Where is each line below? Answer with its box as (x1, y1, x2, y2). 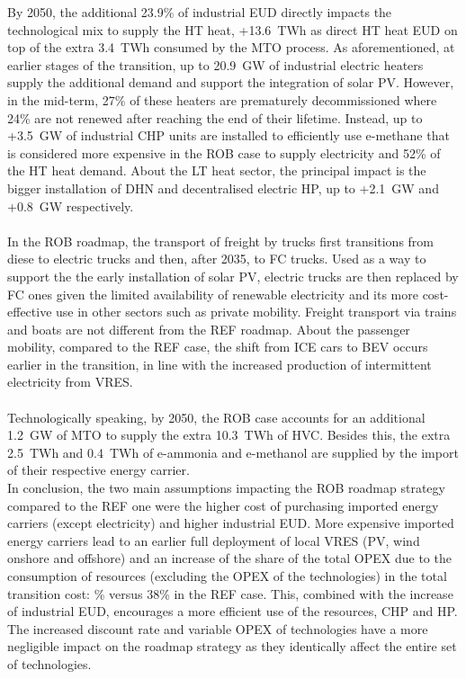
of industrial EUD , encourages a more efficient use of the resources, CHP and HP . (7, 602, 458, 621)
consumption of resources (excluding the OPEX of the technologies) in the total (7, 567, 447, 585)
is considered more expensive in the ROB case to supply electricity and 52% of (7, 143, 441, 162)
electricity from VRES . (7, 372, 133, 391)
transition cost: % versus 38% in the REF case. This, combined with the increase (7, 584, 453, 603)
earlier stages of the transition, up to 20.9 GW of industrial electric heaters (7, 55, 424, 74)
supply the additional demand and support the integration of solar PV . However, (7, 73, 454, 92)
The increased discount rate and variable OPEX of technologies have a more (7, 619, 428, 638)
